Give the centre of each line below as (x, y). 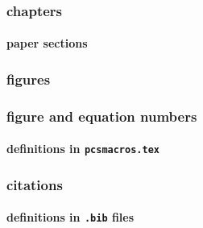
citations (35, 184)
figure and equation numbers (102, 116)
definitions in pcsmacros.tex (83, 149)
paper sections (47, 43)
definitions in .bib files (70, 217)
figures (29, 79)
